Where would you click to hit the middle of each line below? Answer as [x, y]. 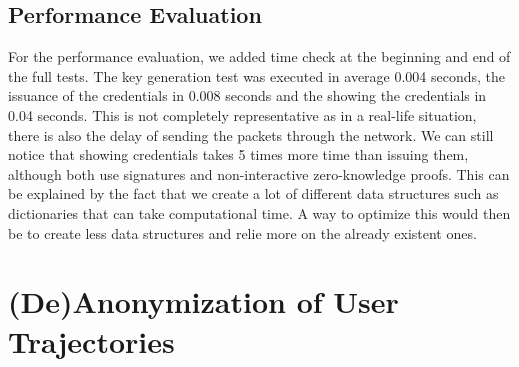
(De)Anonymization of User [203, 301]
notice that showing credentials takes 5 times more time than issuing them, [238, 154]
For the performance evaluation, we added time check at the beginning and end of [259, 56]
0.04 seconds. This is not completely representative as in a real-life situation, [242, 114]
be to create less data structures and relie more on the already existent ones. [242, 232]
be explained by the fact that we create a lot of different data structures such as [253, 193]
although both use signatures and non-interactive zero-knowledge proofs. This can [259, 173]
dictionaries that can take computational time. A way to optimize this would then [259, 212]
